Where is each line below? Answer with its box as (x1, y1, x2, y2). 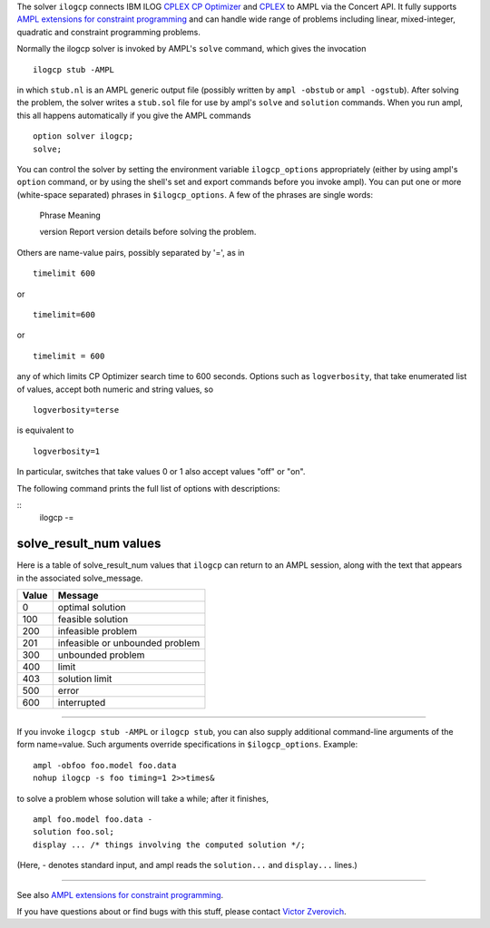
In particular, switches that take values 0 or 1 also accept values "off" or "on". (16, 466, 306, 477)
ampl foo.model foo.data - (33, 814, 153, 825)
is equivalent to (16, 425, 74, 435)
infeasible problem (57, 625, 138, 638)
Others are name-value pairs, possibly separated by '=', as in (16, 247, 245, 258)
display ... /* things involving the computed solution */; (33, 839, 306, 850)
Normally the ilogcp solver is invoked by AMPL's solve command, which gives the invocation (16, 44, 367, 54)
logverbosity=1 (33, 445, 101, 456)
